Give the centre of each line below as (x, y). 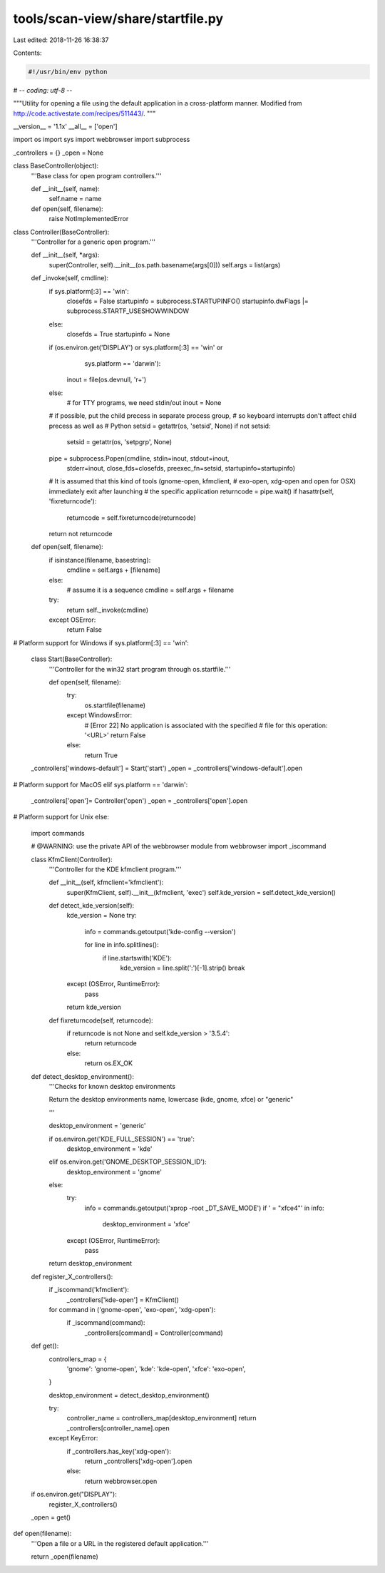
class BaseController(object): (56, 166)
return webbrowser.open (121, 1481)
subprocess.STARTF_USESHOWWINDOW (128, 311)
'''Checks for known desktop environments (112, 1086)
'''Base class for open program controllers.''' (96, 175)
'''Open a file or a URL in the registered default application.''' (120, 1543)
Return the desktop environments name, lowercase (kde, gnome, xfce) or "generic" (171, 1100)
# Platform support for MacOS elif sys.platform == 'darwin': (101, 784)
